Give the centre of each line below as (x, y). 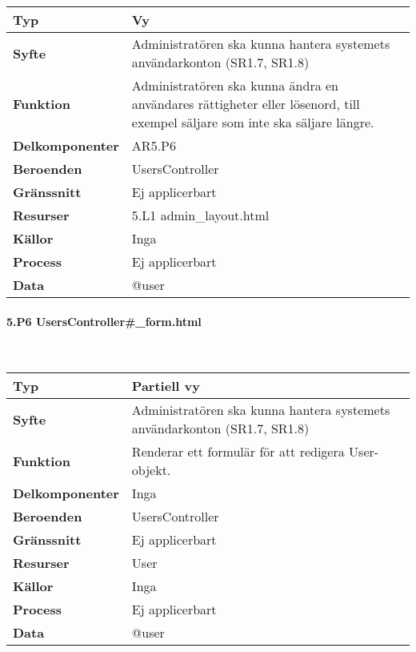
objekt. (151, 470)
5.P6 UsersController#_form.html (104, 321)
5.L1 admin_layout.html (200, 215)
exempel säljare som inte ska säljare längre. (253, 122)
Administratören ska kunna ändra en (235, 85)
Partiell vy (166, 386)
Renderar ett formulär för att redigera (238, 452)
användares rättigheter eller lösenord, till (246, 104)
